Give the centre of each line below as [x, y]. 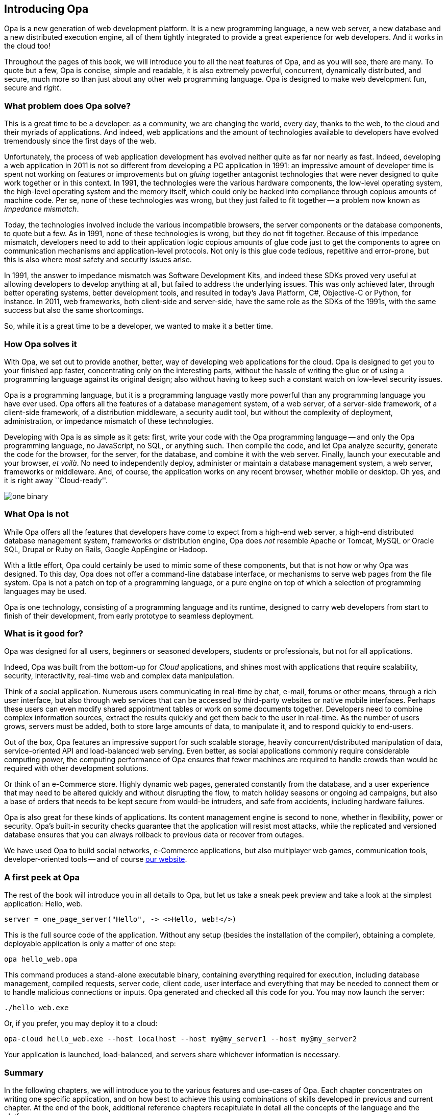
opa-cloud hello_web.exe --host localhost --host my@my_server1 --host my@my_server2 [181, 1039]
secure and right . [33, 88]
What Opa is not [36, 514]
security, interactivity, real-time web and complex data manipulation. [119, 676]
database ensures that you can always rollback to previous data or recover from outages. [154, 835]
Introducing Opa [46, 9]
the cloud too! [27, 46]
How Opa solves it [41, 344]
